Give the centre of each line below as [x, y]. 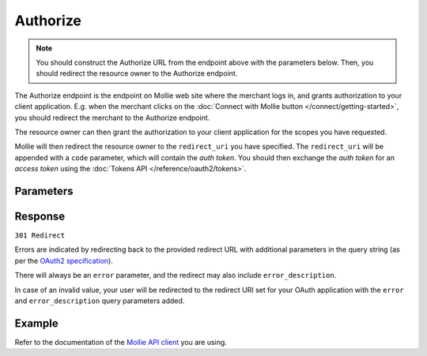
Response [40, 216]
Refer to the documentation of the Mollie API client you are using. [121, 342]
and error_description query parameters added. [100, 301]
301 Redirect [40, 235]
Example [36, 323]
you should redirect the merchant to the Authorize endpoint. [112, 118]
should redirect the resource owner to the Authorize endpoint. [137, 73]
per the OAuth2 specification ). [64, 260]
